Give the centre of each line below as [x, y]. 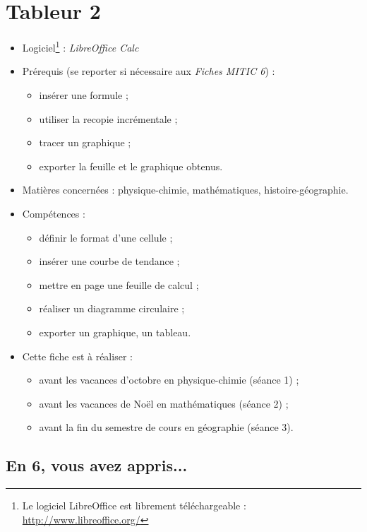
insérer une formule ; [84, 94]
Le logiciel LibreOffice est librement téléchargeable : [134, 506]
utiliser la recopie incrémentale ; [108, 118]
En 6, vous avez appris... [97, 465]
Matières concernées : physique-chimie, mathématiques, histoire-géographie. [185, 190]
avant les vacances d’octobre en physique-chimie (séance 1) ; [169, 380]
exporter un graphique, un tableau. [115, 332]
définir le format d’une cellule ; [106, 237]
